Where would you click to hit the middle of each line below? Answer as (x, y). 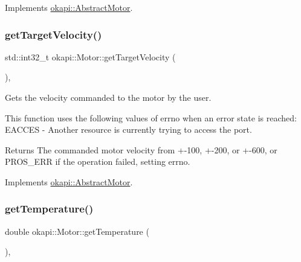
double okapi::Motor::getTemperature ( (77, 231)
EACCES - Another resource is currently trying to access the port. (128, 129)
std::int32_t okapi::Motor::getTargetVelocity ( (90, 56)
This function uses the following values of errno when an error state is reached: (151, 117)
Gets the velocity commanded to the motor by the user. (108, 97)
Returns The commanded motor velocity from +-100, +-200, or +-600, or (141, 149)
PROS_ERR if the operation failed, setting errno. (98, 161)
